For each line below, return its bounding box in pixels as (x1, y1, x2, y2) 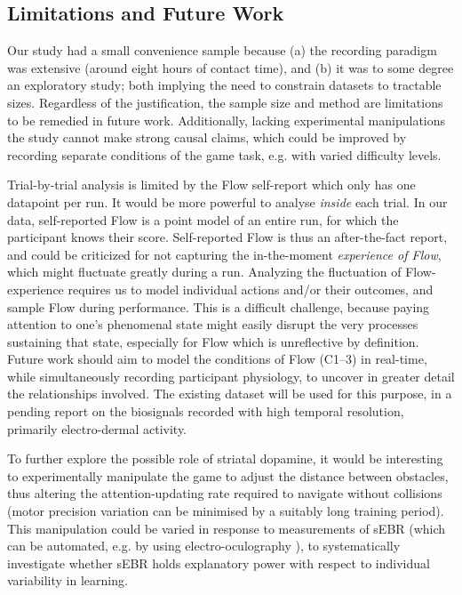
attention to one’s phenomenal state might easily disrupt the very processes (7, 315, 418, 334)
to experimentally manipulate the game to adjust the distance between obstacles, (7, 466, 449, 485)
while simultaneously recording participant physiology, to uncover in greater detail (7, 366, 455, 385)
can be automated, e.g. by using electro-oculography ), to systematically (7, 536, 401, 555)
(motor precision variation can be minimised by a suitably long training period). (7, 502, 444, 520)
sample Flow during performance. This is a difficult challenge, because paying (7, 297, 430, 316)
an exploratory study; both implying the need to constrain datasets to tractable (7, 76, 442, 94)
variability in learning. (7, 571, 128, 590)
